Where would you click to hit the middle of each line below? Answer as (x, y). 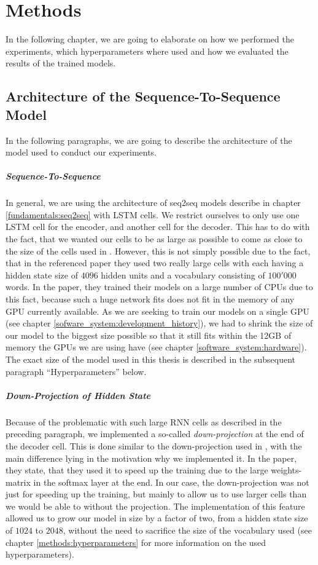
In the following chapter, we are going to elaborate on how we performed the (150, 39)
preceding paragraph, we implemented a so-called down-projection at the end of (155, 434)
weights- (286, 470)
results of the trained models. (61, 63)
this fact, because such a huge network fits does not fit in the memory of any (150, 299)
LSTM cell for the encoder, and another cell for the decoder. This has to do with (158, 227)
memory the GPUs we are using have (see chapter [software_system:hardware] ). (156, 347)
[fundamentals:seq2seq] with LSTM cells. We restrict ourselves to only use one (153, 214)
